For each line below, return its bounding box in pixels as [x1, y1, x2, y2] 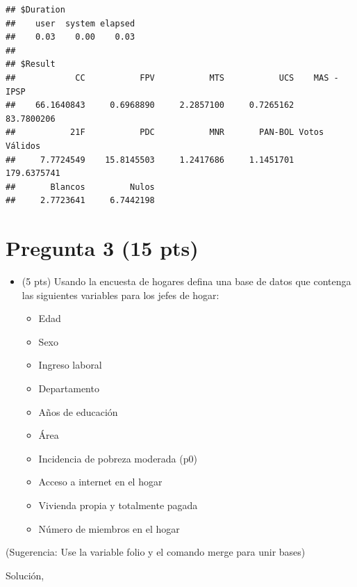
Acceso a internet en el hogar [38, 474, 163, 489]
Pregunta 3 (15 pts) [6, 234, 199, 262]
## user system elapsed [6, 18, 135, 29]
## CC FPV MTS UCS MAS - [6, 72, 339, 83]
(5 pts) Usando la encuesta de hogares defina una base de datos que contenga [22, 274, 351, 289]
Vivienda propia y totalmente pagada [38, 497, 198, 512]
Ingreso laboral [38, 357, 102, 372]
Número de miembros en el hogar [38, 521, 180, 536]
